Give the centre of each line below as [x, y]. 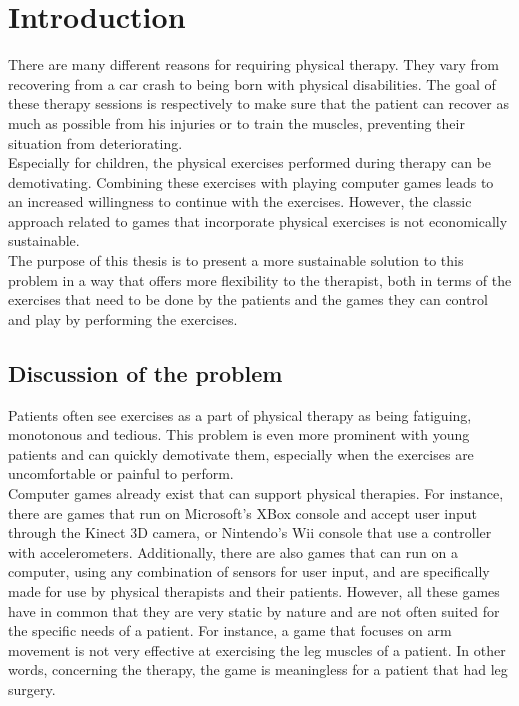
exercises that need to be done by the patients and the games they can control [248, 299]
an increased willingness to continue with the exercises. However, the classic [240, 201]
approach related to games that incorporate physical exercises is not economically [258, 220]
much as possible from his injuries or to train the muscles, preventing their [236, 122]
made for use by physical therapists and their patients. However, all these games [254, 590]
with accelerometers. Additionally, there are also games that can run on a [233, 551]
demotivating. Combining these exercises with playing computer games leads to [251, 181]
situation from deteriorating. [95, 142]
